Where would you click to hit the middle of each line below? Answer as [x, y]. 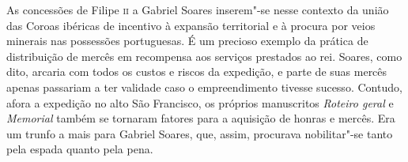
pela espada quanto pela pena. [80, 149]
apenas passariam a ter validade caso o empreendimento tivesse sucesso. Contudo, [204, 87]
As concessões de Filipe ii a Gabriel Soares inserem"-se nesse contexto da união [198, 9]
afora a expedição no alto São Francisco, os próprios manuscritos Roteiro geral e [200, 102]
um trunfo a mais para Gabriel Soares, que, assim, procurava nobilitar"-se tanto [200, 133]
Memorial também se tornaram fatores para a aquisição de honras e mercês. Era [201, 118]
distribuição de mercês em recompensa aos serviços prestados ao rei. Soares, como [204, 56]
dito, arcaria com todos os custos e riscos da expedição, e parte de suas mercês [197, 72]
